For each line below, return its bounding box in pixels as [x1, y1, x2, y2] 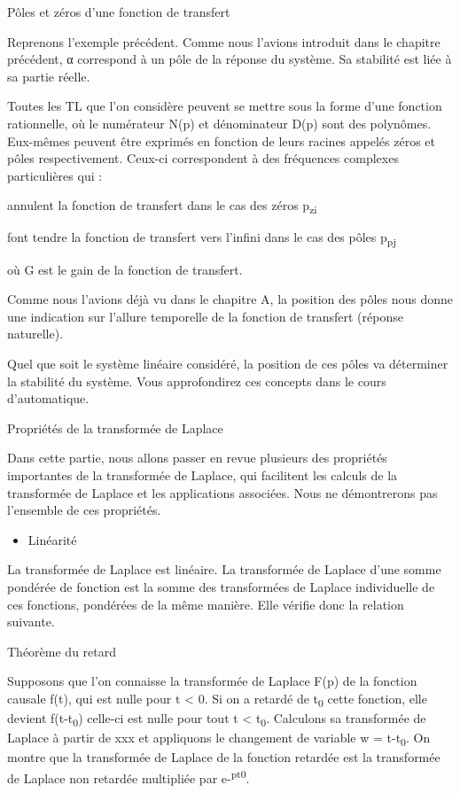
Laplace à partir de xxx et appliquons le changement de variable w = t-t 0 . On [7, 728, 431, 749]
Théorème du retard [7, 641, 117, 660]
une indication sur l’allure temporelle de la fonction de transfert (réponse [7, 307, 403, 325]
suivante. [7, 612, 55, 631]
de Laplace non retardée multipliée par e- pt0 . [7, 766, 250, 787]
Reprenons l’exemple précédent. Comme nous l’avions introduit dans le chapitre [7, 32, 441, 51]
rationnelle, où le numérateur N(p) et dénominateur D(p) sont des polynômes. [7, 113, 432, 132]
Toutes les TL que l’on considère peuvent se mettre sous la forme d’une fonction [7, 97, 442, 115]
